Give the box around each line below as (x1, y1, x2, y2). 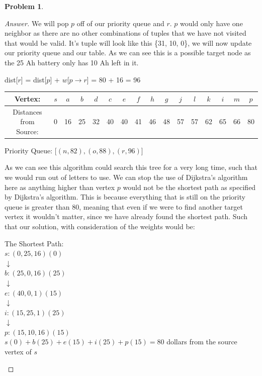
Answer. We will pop (5, 18, 69, 28)
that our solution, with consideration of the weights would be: (5, 221, 195, 231)
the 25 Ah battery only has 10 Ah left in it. (5, 57, 139, 67)
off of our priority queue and (76, 18, 164, 28)
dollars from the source (166, 336, 237, 347)
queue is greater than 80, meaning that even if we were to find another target (5, 201, 243, 212)
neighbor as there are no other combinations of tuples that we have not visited (5, 28, 246, 38)
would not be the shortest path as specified (123, 181, 256, 192)
